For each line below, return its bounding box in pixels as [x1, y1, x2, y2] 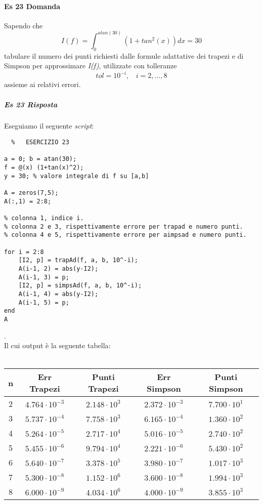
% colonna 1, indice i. [4, 214, 84, 222]
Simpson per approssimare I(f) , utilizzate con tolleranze [4, 60, 177, 71]
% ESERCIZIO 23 [11, 139, 69, 146]
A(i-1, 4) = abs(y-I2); [18, 290, 99, 298]
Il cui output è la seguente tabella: [4, 340, 111, 351]
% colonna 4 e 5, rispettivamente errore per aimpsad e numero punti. [4, 231, 247, 239]
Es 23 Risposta [4, 99, 58, 109]
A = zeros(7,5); [4, 189, 59, 196]
